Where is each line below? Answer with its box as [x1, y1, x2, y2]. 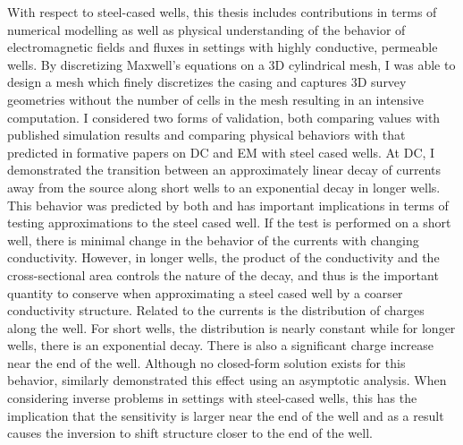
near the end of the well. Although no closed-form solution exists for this [7, 353, 406, 372]
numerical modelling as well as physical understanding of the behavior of [7, 20, 406, 39]
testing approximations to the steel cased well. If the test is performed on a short [7, 213, 451, 232]
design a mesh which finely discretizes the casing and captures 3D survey [7, 73, 407, 91]
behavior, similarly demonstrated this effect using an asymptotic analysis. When [7, 371, 447, 389]
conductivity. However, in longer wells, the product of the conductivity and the [7, 248, 440, 267]
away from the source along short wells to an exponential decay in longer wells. [7, 177, 441, 196]
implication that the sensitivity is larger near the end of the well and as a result [7, 406, 444, 424]
